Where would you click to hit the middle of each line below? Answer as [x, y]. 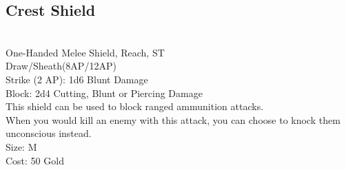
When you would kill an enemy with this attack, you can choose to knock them [173, 119]
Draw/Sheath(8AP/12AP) [61, 66]
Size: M [21, 146]
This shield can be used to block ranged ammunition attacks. [135, 106]
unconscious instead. [49, 133]
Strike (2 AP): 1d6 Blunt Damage [77, 79]
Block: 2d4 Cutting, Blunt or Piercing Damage [104, 93]
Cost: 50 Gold [35, 160]
